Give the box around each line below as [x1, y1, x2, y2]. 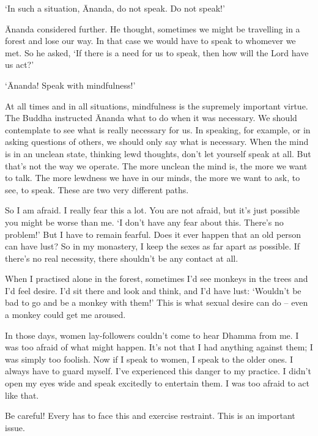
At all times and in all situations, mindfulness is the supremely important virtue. [5, 99, 308, 112]
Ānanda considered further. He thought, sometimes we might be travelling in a [5, 22, 300, 35]
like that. [5, 388, 39, 401]
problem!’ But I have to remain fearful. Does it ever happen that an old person [5, 227, 301, 240]
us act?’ [5, 58, 34, 71]
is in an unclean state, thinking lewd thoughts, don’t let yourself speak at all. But [5, 147, 311, 160]
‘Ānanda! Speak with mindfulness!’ [5, 78, 136, 91]
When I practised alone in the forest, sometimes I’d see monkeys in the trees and [5, 272, 308, 285]
